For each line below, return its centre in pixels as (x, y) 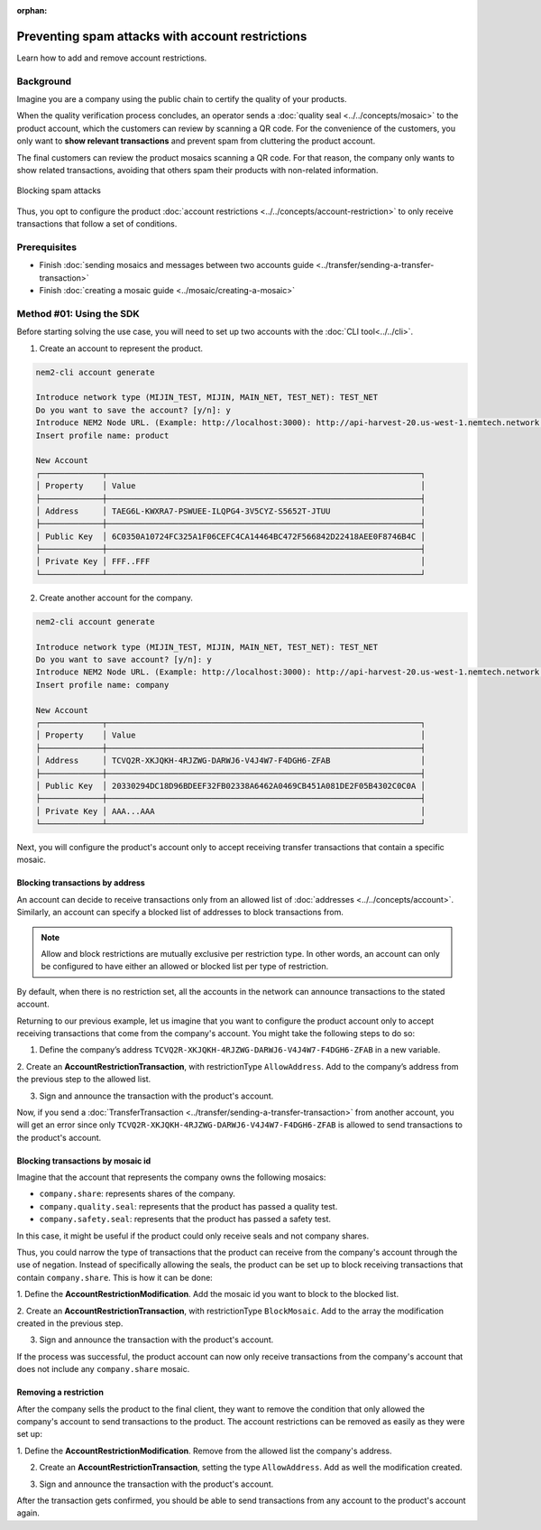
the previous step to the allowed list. (84, 1080)
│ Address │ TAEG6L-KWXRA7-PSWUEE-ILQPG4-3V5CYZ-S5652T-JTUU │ (230, 511)
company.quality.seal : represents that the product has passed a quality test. (188, 1206)
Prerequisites (46, 246)
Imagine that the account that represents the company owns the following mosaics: (171, 1177)
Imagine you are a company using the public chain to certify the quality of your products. (182, 99)
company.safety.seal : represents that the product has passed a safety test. (185, 1219)
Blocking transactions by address (81, 883)
